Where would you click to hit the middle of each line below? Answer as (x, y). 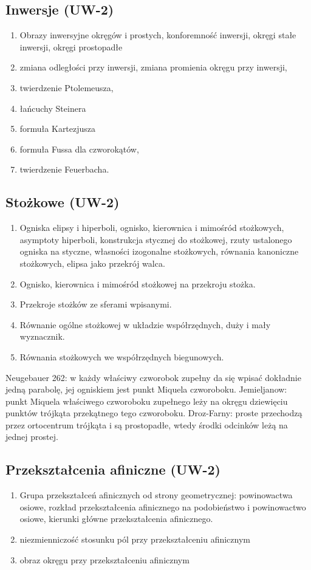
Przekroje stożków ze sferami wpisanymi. (96, 304)
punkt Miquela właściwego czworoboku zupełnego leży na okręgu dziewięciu (147, 401)
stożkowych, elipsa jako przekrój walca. (92, 263)
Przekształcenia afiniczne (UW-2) (113, 469)
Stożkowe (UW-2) (63, 202)
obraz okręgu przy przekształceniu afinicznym (104, 559)
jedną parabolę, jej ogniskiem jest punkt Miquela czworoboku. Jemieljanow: (146, 389)
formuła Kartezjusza (58, 129)
